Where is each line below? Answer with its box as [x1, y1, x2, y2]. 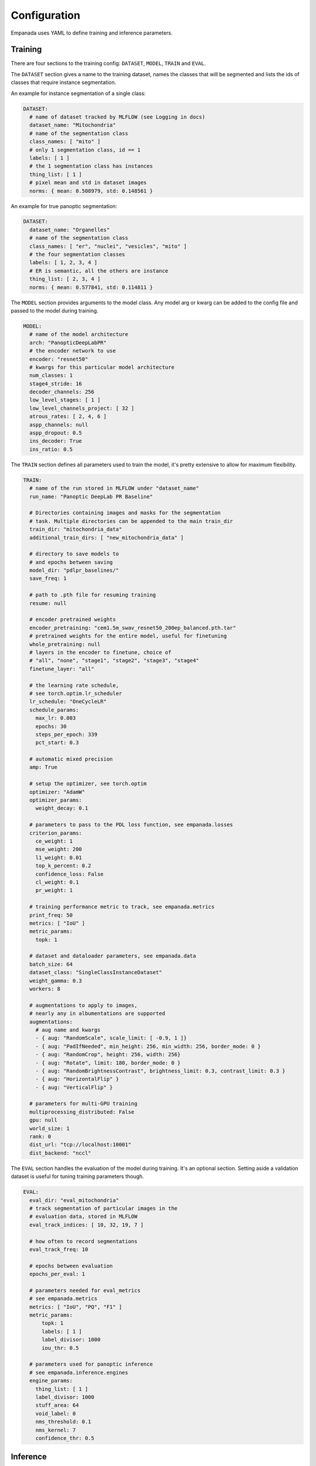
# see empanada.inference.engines [29, 1369, 129, 1376]
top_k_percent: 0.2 [35, 863, 92, 869]
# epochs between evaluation [29, 1263, 114, 1269]
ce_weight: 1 [35, 837, 73, 844]
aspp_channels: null [29, 421, 88, 428]
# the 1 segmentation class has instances [29, 163, 153, 169]
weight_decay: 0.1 [35, 805, 88, 812]
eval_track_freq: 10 [29, 1246, 88, 1253]
